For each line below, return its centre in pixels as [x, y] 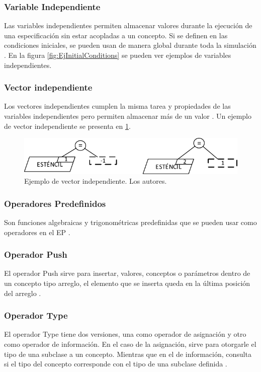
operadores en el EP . [37, 232]
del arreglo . [23, 293]
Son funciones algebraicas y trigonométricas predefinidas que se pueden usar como [130, 222]
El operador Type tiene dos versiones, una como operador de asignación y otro [125, 334]
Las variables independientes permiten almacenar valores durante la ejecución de [128, 25]
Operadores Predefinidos [55, 203]
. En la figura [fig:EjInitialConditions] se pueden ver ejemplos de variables [118, 55]
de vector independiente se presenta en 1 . [67, 126]
